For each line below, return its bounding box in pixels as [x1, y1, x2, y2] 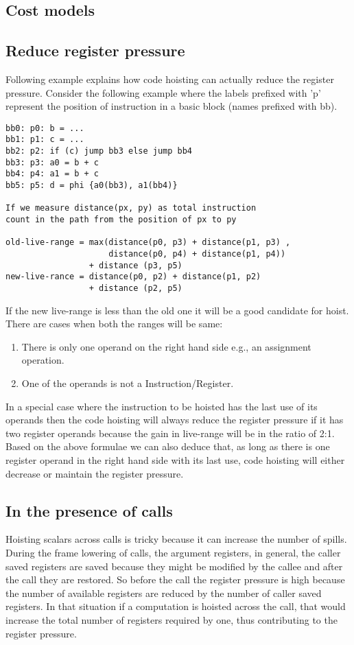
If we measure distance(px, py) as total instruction [5, 203, 257, 213]
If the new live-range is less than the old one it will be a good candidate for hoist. [5, 303, 349, 317]
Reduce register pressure [5, 40, 185, 61]
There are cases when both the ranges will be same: [5, 316, 223, 331]
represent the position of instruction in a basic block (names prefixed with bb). [5, 99, 338, 113]
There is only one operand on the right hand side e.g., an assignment [21, 339, 311, 353]
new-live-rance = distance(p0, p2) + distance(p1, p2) [5, 272, 261, 282]
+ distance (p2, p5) [88, 283, 182, 293]
